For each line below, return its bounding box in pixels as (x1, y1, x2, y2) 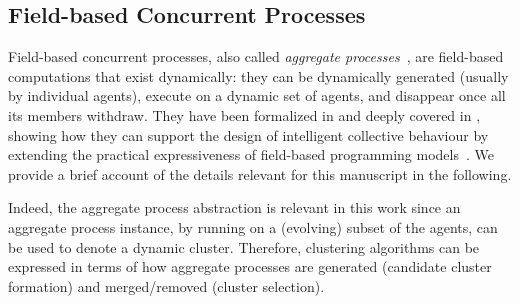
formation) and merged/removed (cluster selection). (8, 275, 325, 296)
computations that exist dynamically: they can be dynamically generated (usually (8, 65, 509, 86)
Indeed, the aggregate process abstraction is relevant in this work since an (8, 197, 461, 218)
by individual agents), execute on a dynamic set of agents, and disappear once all (8, 85, 506, 106)
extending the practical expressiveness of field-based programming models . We (8, 144, 494, 165)
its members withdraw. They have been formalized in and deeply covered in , (8, 104, 481, 125)
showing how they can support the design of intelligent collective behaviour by (8, 124, 489, 145)
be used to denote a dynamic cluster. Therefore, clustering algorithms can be (8, 236, 480, 257)
